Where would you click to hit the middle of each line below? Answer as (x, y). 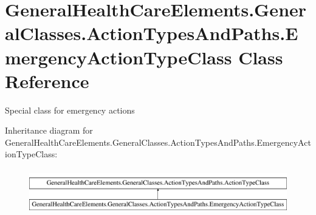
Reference (47, 80)
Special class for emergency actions (70, 110)
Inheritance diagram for (49, 130)
